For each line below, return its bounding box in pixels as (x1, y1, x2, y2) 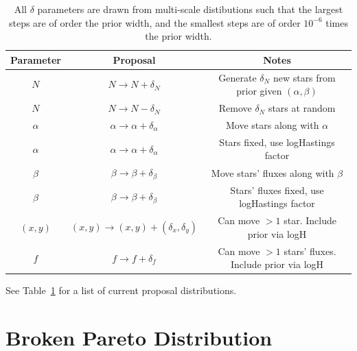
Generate (218, 70, 257, 84)
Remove (218, 101, 252, 115)
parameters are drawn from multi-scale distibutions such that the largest (37, 2, 343, 16)
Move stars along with (225, 117, 319, 132)
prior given (236, 84, 282, 98)
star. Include (284, 213, 336, 228)
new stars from (273, 70, 336, 84)
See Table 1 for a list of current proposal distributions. (5, 283, 237, 298)
